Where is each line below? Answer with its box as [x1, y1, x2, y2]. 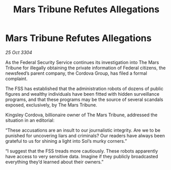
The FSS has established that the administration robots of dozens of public [5, 86, 163, 92]
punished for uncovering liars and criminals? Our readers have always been [5, 132, 165, 139]
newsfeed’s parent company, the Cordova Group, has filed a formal [5, 70, 147, 76]
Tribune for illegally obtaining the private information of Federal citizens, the [5, 65, 166, 71]
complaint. [5, 75, 28, 81]
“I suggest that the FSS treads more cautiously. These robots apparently [5, 147, 158, 154]
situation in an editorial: [5, 117, 55, 123]
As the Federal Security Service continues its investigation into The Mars [5, 59, 159, 65]
